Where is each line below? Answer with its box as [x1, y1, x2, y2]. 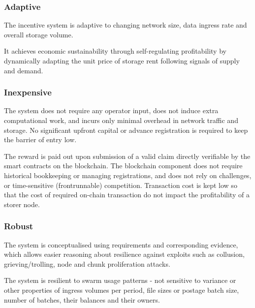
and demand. [4, 65, 43, 75]
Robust [4, 220, 33, 232]
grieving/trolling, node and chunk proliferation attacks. [4, 258, 170, 269]
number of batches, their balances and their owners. [4, 294, 160, 305]
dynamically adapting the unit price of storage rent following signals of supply [4, 56, 240, 65]
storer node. [4, 199, 40, 209]
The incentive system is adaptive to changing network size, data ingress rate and [4, 20, 247, 30]
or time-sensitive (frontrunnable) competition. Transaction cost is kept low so [4, 180, 237, 190]
